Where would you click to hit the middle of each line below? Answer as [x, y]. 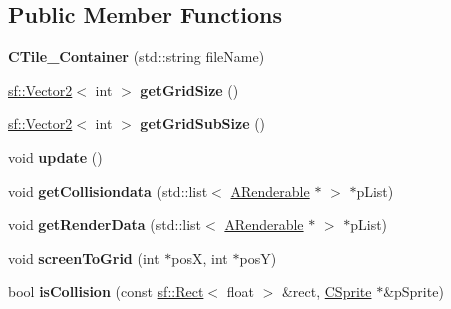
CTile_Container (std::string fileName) [136, 56]
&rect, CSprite [326, 291]
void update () [55, 156]
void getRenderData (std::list [105, 224]
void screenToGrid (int [84, 257]
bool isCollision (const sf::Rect [106, 291]
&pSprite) [413, 291]
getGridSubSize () [203, 123]
